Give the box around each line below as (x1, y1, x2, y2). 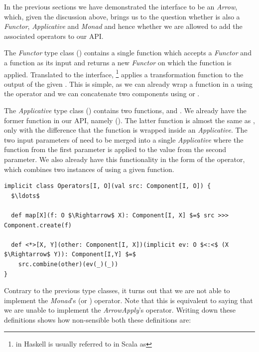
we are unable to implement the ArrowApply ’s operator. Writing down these (4, 305, 236, 315)
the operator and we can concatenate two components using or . (4, 88, 200, 99)
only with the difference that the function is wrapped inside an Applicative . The (4, 125, 248, 135)
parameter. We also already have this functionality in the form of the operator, (4, 154, 245, 164)
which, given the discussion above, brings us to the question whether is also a (4, 11, 240, 21)
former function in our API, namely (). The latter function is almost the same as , (4, 115, 255, 125)
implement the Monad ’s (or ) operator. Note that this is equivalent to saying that (4, 295, 253, 305)
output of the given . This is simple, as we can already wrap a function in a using (4, 78, 253, 89)
